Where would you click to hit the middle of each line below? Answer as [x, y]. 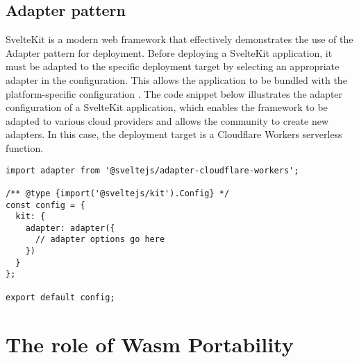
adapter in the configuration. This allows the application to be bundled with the [176, 79]
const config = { [45, 205]
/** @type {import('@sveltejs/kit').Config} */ [118, 193]
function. [25, 147]
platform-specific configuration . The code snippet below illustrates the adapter [174, 93]
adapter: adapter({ [70, 228]
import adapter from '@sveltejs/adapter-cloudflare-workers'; [152, 170]
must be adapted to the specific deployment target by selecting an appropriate [173, 66]
